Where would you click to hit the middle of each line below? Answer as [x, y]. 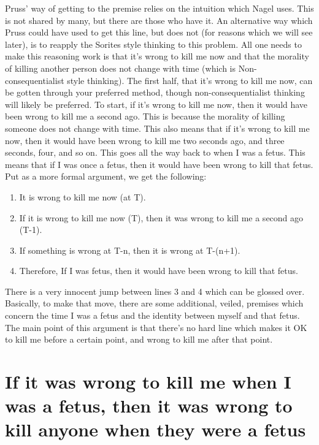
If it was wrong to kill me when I [148, 382]
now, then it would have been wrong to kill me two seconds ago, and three [145, 140]
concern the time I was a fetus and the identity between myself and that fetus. [152, 315]
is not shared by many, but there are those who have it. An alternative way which [159, 20]
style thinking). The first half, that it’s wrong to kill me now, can [190, 80]
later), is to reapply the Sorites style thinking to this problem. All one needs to [153, 44]
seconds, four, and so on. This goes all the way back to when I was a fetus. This [155, 152]
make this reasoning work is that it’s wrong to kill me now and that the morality [157, 56]
